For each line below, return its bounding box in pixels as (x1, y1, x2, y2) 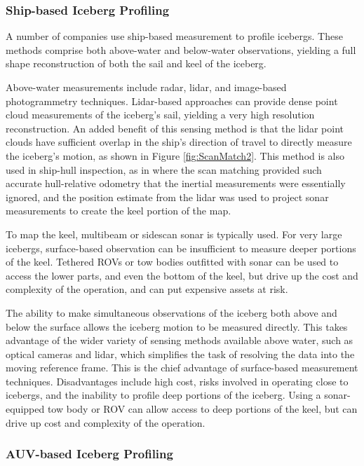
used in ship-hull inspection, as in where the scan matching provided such (6, 162, 322, 177)
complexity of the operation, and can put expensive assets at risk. (6, 282, 288, 296)
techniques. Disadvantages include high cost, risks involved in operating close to (6, 374, 349, 388)
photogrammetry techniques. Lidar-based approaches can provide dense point (6, 93, 338, 108)
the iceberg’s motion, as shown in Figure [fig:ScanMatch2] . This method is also (6, 148, 344, 163)
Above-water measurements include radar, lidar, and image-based (6, 80, 287, 94)
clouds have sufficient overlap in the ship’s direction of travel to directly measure (6, 135, 352, 149)
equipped (6, 402, 45, 416)
